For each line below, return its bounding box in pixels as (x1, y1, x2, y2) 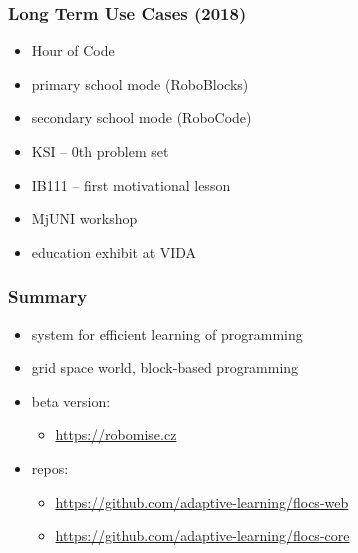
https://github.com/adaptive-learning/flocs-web (55, 491, 349, 512)
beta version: (31, 390, 111, 411)
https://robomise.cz (55, 424, 177, 445)
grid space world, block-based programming (31, 357, 299, 378)
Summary (8, 284, 88, 309)
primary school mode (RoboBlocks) (31, 73, 249, 94)
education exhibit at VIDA (31, 241, 197, 262)
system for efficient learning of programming (31, 323, 303, 344)
